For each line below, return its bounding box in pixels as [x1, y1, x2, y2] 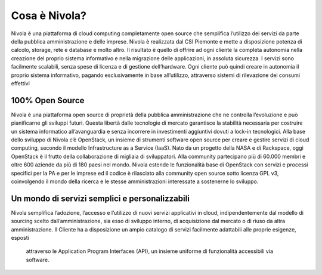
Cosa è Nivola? [11, 9, 86, 22]
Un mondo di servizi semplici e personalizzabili [11, 193, 190, 203]
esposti [11, 234, 29, 241]
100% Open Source [11, 95, 85, 106]
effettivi [11, 79, 30, 86]
